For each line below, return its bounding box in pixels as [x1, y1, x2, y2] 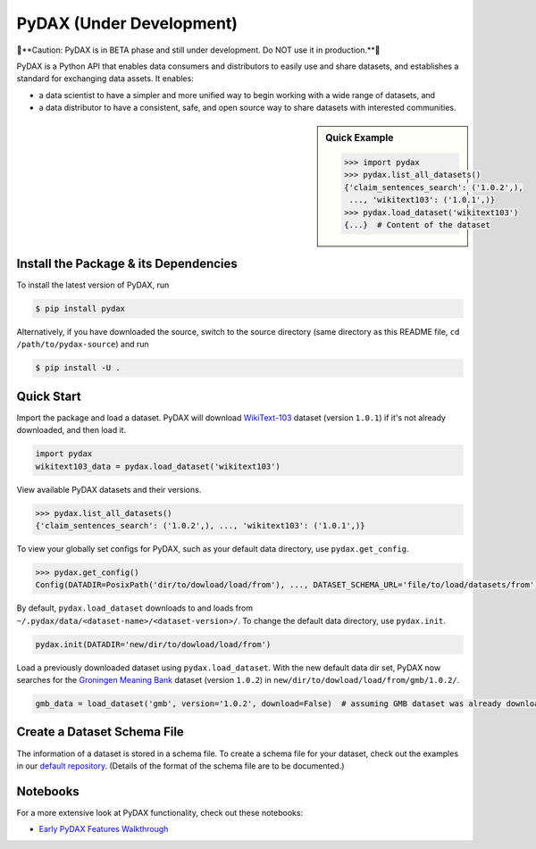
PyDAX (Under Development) [16, 13, 239, 33]
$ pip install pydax [35, 304, 125, 313]
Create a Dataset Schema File [16, 724, 185, 740]
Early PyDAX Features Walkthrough [38, 824, 169, 835]
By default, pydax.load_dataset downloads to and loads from [16, 603, 254, 613]
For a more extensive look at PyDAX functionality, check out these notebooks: [16, 807, 304, 818]
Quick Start [16, 388, 81, 404]
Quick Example [325, 131, 394, 144]
